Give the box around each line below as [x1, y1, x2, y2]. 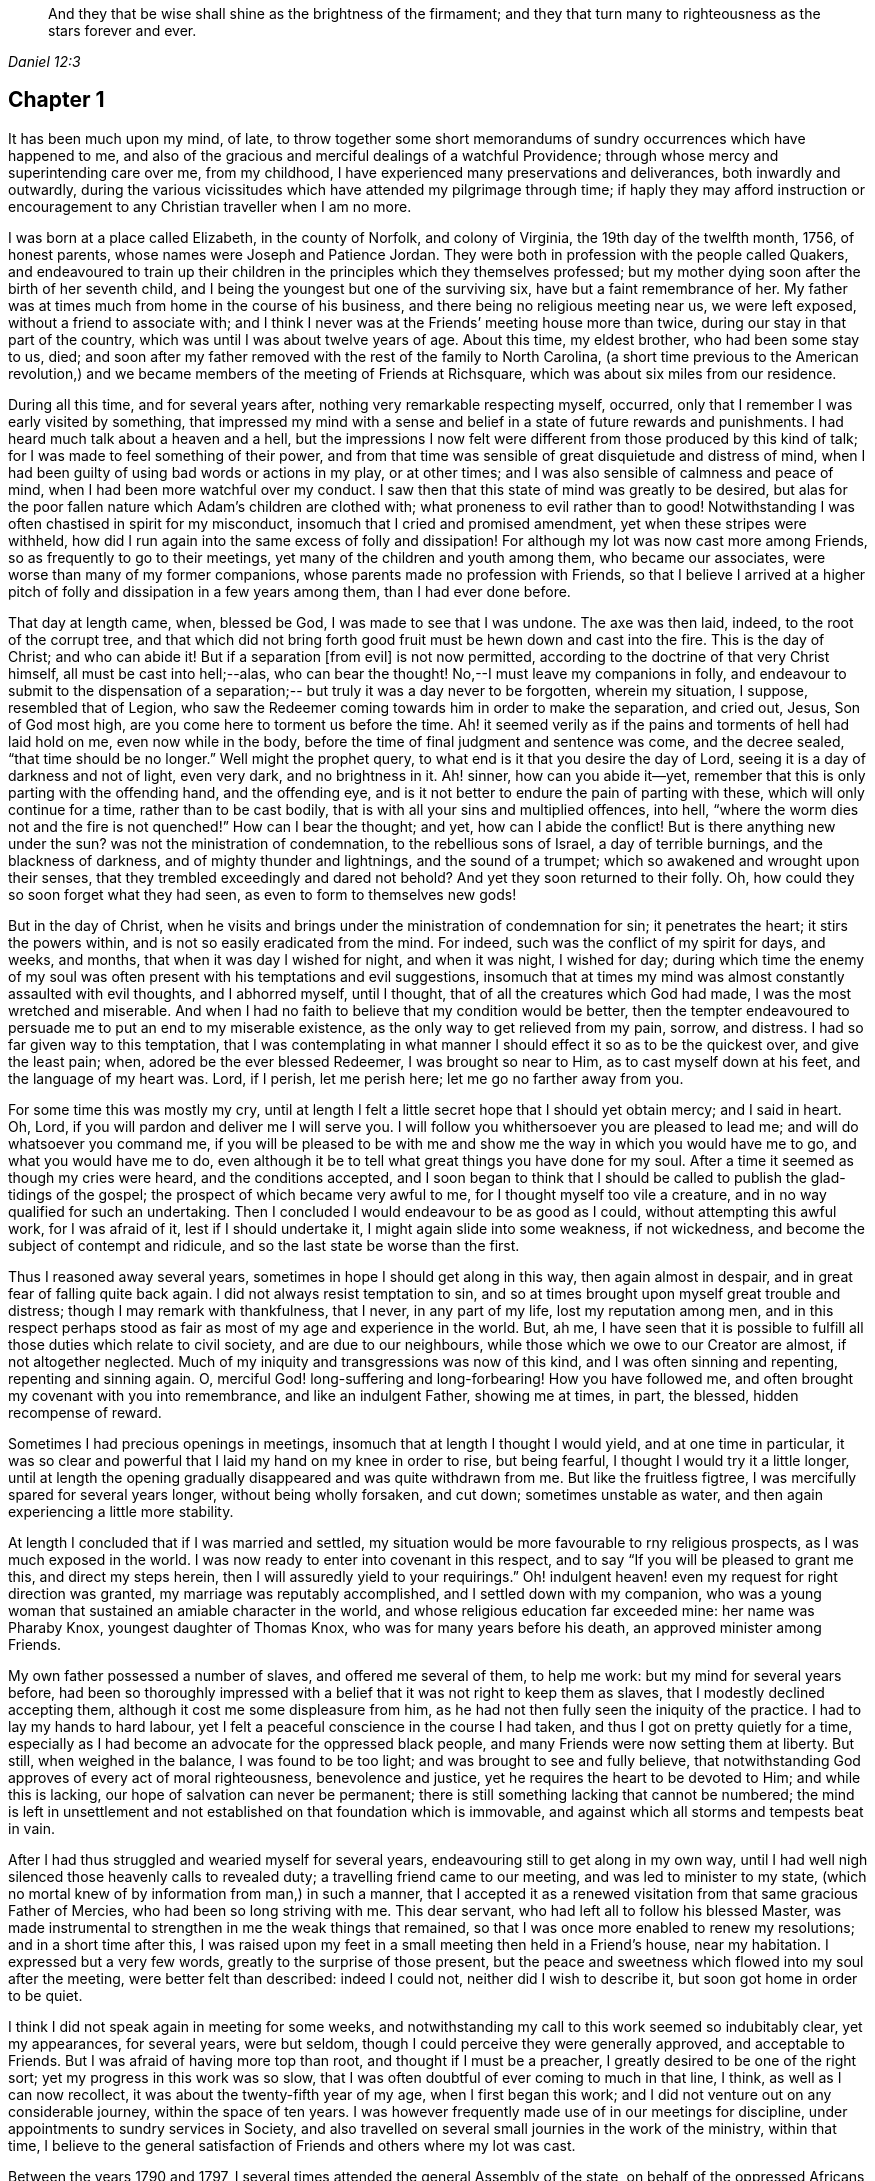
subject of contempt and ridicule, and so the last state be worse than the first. [8, 1236, 520, 1254]
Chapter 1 [8, 87, 105, 113]
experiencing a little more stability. [8, 1502, 234, 1520]
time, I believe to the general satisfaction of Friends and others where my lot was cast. [8, 2136, 576, 2154]
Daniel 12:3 [8, 53, 81, 70]
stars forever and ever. [48, 22, 197, 39]
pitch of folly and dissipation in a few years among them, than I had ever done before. [8, 582, 571, 600]
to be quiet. [8, 1986, 83, 2004]
